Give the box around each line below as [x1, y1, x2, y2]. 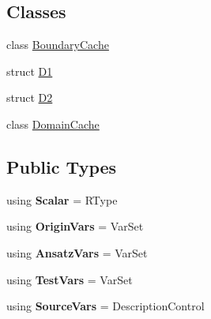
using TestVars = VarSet [6, 271, 133, 287]
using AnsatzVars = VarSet [6, 244, 148, 261]
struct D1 [6, 62, 53, 79]
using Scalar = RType [6, 191, 118, 208]
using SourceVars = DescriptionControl [6, 298, 205, 314]
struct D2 [6, 89, 53, 106]
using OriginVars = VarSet [6, 218, 144, 235]
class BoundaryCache [6, 36, 109, 53]
